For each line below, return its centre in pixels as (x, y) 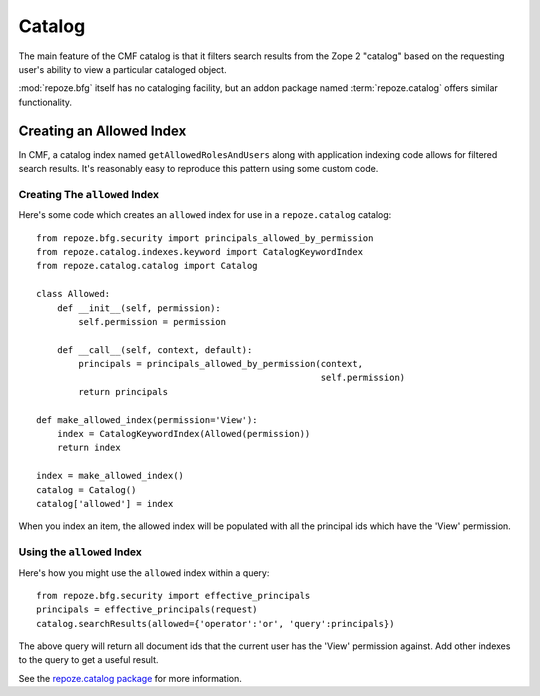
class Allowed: (73, 294)
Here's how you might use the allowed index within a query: (144, 572)
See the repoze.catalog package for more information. (130, 678)
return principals (123, 391)
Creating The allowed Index (89, 194)
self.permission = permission (152, 321)
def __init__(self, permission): (139, 308)
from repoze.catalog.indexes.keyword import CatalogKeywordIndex (200, 251)
